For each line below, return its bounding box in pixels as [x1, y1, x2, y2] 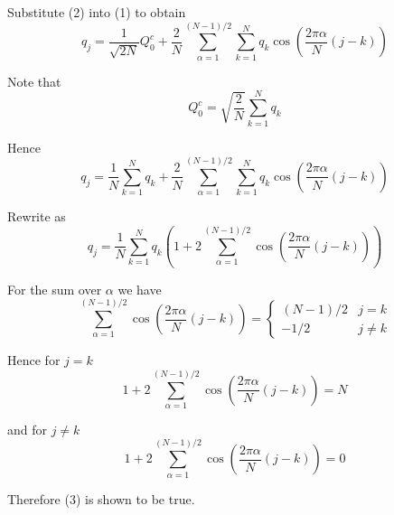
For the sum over [7, 279, 102, 298]
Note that [7, 71, 61, 90]
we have [117, 279, 162, 298]
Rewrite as [7, 207, 66, 226]
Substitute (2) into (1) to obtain [7, 3, 186, 21]
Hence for [7, 351, 61, 370]
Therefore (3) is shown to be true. [7, 489, 195, 508]
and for [7, 419, 48, 438]
